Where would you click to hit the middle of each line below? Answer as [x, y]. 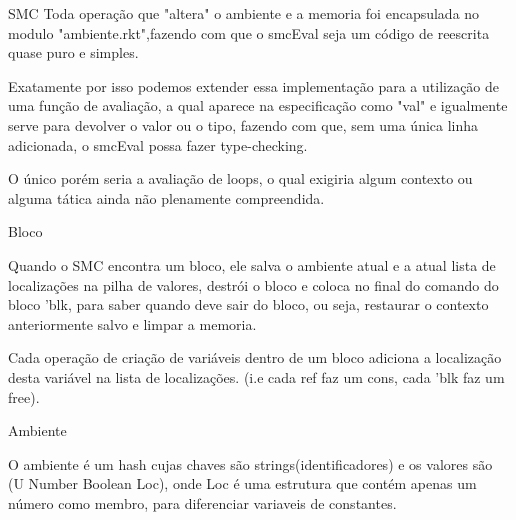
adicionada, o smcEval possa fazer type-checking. [158, 144]
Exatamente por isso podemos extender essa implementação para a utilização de [254, 85]
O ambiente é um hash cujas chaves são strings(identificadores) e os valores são [250, 463]
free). [24, 396]
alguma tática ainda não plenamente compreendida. [166, 197]
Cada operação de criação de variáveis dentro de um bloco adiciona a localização [255, 357]
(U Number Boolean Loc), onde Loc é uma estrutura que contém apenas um [242, 483]
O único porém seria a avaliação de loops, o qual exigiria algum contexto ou [240, 178]
